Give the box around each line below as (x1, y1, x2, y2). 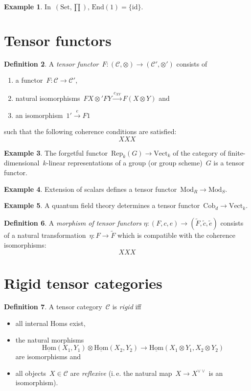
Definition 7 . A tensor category (4, 301, 102, 312)
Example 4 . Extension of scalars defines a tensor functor (4, 184, 177, 194)
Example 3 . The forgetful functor (4, 147, 108, 158)
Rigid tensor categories (4, 273, 162, 293)
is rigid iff (112, 301, 141, 312)
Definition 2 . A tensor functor (4, 58, 99, 69)
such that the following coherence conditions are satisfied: (4, 126, 177, 137)
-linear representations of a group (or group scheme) (46, 158, 203, 168)
